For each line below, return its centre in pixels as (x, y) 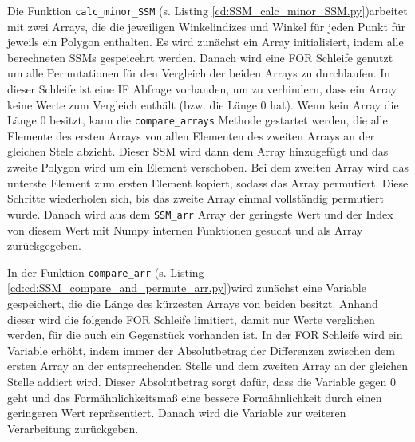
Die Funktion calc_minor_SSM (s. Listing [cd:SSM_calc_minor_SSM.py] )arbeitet (207, 10)
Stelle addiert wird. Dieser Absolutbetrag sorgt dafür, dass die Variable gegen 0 (202, 381)
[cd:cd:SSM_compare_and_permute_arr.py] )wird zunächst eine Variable (187, 288)
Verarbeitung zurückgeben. (73, 428)
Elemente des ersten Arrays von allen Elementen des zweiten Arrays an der (191, 135)
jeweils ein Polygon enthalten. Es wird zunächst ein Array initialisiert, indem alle (206, 42)
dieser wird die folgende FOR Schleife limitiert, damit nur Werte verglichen (191, 319)
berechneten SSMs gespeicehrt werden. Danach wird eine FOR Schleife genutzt (200, 57)
